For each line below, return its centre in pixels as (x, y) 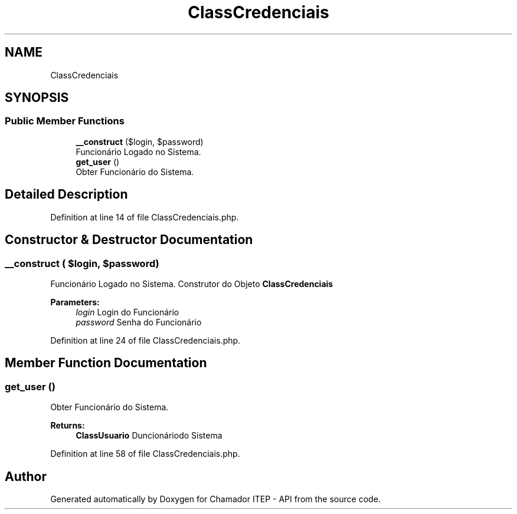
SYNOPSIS (37, 98)
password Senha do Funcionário (139, 322)
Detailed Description (66, 195)
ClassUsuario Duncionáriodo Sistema (149, 436)
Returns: (68, 426)
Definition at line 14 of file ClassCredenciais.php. (145, 217)
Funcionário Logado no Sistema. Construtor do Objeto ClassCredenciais (192, 284)
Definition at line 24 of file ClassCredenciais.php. (145, 340)
